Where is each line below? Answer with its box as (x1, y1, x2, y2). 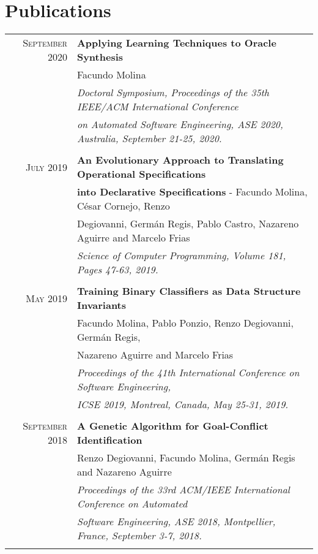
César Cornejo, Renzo (76, 199, 170, 213)
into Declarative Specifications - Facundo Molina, (76, 184, 308, 199)
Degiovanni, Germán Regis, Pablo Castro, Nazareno (76, 216, 299, 231)
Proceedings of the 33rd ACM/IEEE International (76, 482, 290, 497)
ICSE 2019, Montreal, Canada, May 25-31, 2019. (76, 397, 289, 412)
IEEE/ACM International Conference (76, 99, 239, 114)
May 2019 (26, 290, 67, 305)
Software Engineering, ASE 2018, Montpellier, (76, 514, 276, 529)
